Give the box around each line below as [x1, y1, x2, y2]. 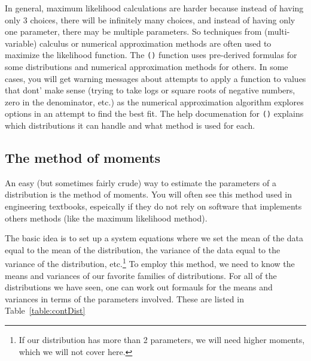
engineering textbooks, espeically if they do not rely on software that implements [5, 200, 302, 213]
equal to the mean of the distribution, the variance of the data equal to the [5, 243, 280, 256]
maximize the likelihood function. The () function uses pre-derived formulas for [5, 48, 297, 61]
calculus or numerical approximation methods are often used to [39, 37, 272, 49]
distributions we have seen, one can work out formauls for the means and [5, 281, 273, 293]
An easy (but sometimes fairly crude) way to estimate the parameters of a [5, 176, 276, 189]
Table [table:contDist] [5, 304, 86, 317]
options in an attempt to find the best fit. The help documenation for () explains [5, 107, 304, 120]
